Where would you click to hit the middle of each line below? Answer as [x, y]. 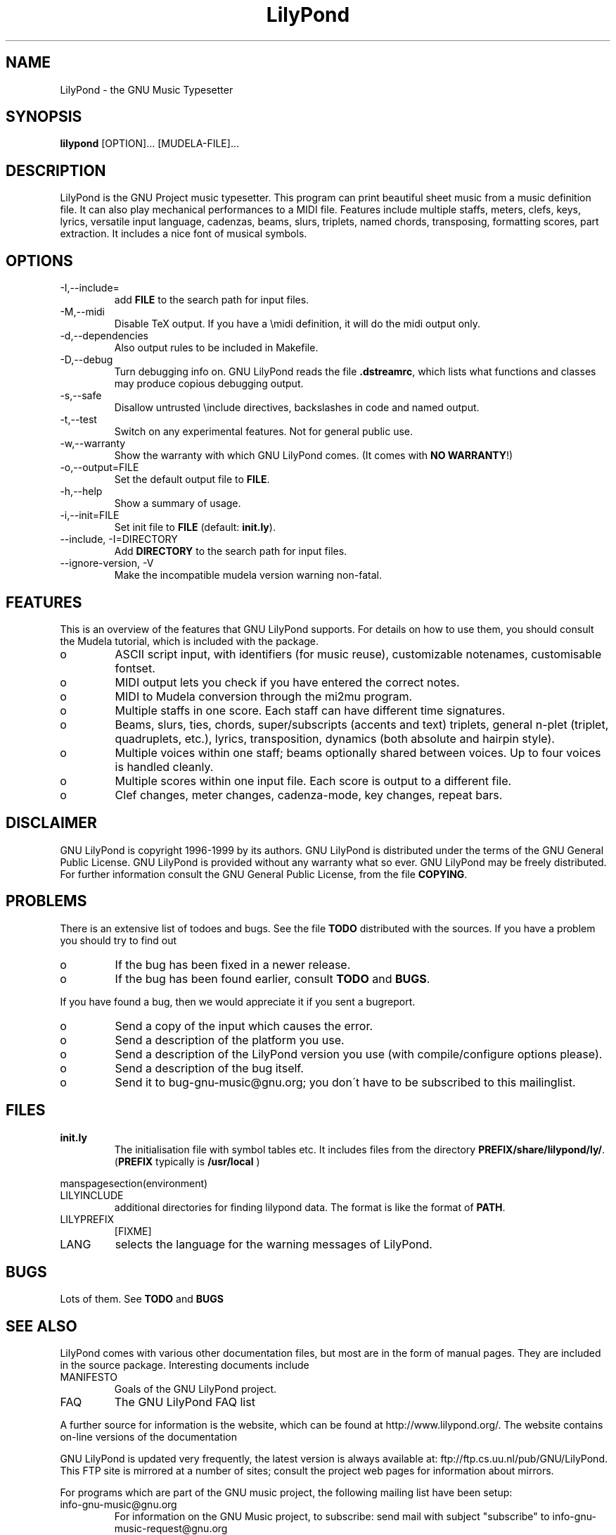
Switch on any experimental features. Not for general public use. [264, 432]
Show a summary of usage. [178, 503]
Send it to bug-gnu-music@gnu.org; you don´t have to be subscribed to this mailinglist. [345, 1082]
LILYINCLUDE [92, 1195]
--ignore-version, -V [107, 563]
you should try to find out [118, 940]
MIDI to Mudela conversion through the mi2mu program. [264, 696]
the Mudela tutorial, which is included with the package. [190, 641]
